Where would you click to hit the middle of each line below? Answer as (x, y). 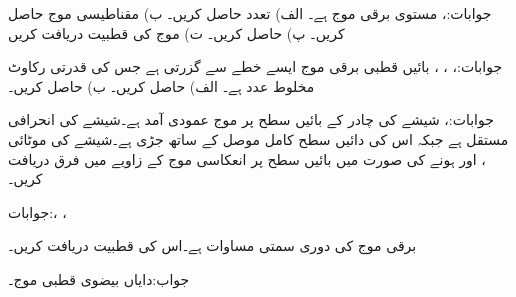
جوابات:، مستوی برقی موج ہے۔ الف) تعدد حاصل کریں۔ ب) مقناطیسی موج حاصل (250, 13)
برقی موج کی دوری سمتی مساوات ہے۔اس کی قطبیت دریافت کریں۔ (212, 245)
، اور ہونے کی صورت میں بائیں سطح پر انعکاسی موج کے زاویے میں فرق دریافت (247, 158)
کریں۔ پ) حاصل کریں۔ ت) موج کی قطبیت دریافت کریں (176, 32)
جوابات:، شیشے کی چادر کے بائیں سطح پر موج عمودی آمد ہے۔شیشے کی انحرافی (251, 119)
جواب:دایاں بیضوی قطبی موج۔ (99, 278)
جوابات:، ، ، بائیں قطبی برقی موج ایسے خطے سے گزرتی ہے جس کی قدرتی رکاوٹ (255, 66)
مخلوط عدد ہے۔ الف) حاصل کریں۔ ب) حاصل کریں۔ (161, 85)
